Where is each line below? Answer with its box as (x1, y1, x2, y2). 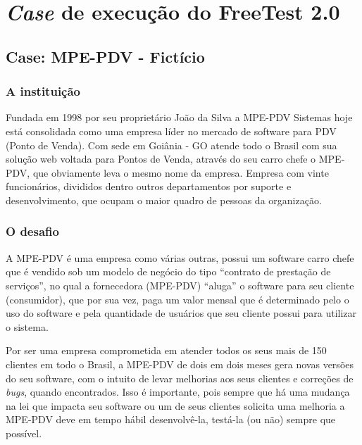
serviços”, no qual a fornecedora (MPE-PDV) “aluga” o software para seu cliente (6, 277, 354, 292)
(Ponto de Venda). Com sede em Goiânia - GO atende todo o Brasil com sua (6, 137, 337, 152)
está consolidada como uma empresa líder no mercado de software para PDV (6, 123, 337, 138)
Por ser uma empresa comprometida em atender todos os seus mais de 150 (6, 343, 327, 358)
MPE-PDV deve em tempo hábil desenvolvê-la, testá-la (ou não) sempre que (6, 412, 336, 427)
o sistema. (6, 319, 49, 334)
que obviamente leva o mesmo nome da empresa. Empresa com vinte (32, 165, 329, 180)
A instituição (6, 82, 81, 100)
